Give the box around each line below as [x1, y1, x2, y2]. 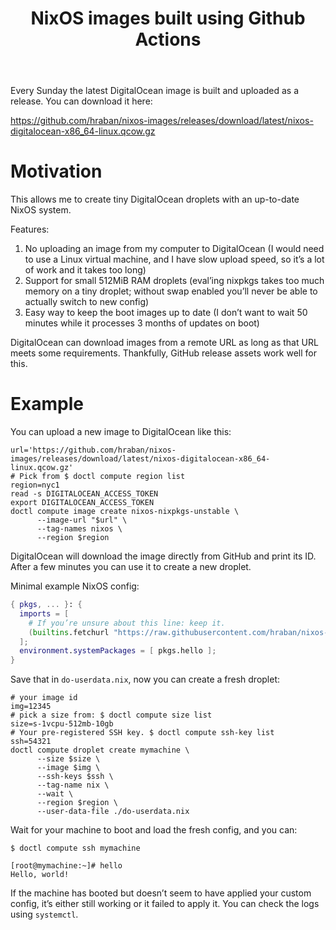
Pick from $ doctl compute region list [19, 472, 186, 482]
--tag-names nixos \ [36, 524, 123, 534]
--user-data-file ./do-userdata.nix [36, 807, 190, 817]
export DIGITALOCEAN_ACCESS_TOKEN [10, 498, 155, 508]
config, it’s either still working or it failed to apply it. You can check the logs [10, 898, 320, 910]
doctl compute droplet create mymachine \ [10, 745, 190, 756]
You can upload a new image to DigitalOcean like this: [10, 426, 232, 438]
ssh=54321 [10, 737, 52, 747]
